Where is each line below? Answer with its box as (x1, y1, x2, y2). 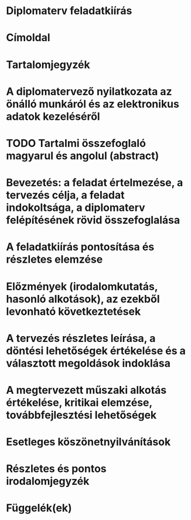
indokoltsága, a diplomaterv (6, 201, 145, 214)
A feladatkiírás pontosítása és (6, 240, 155, 254)
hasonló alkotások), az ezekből (6, 292, 160, 306)
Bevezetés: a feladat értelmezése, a (6, 176, 183, 189)
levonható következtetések (6, 304, 141, 318)
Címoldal (6, 31, 51, 45)
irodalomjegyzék (6, 475, 90, 488)
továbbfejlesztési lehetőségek (6, 408, 157, 421)
